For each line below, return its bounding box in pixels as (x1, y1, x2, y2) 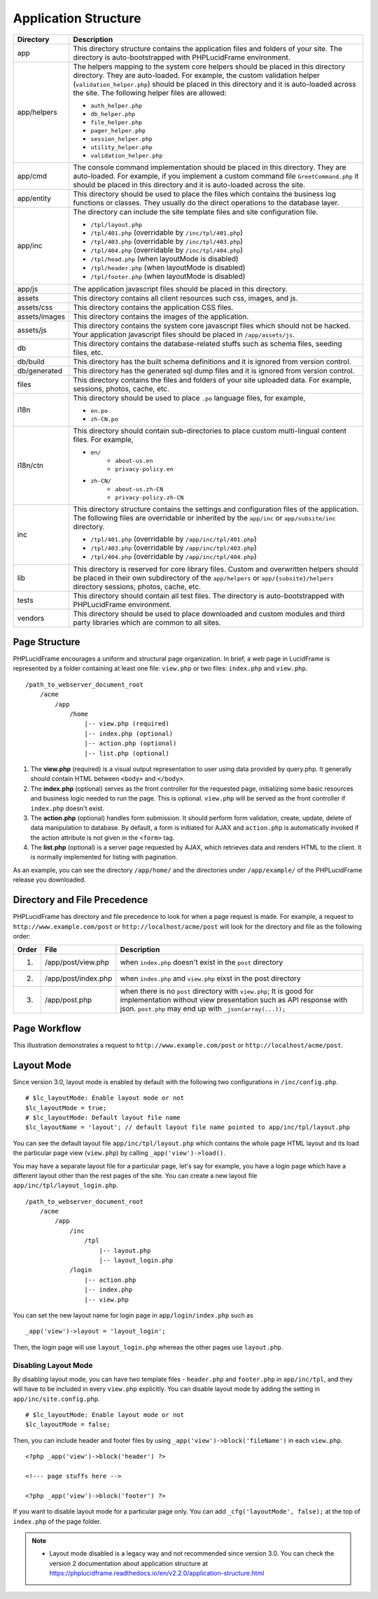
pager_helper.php (90, 127, 146, 134)
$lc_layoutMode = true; (25, 1104, 107, 1112)
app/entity (17, 193, 52, 203)
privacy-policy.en (115, 465, 174, 473)
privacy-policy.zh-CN (115, 494, 184, 501)
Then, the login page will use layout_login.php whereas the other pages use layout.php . (13, 1343, 283, 1351)
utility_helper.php (90, 144, 153, 151)
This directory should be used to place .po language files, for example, (73, 393, 306, 403)
